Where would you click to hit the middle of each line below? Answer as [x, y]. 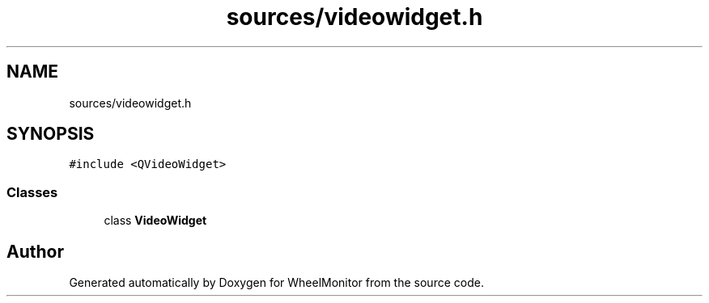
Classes [32, 192]
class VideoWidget [155, 221]
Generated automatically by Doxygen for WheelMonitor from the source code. [276, 283]
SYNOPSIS [51, 134]
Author [35, 251]
